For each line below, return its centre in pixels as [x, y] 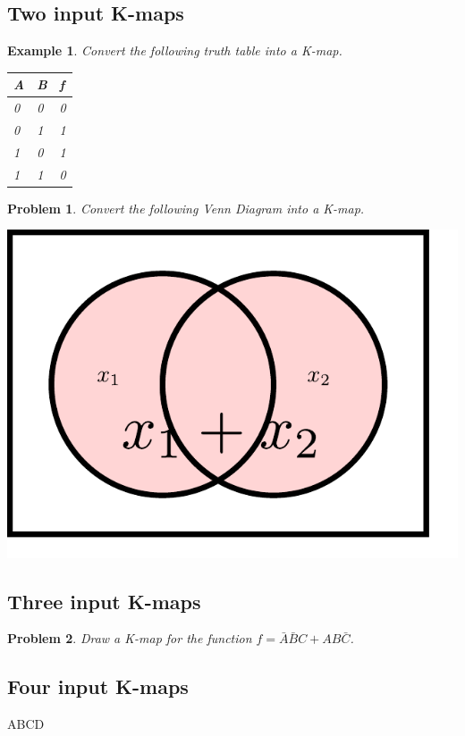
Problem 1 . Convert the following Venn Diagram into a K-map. [186, 208]
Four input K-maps [98, 686]
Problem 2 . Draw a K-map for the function [130, 638]
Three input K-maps [104, 601]
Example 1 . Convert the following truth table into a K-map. [175, 50]
